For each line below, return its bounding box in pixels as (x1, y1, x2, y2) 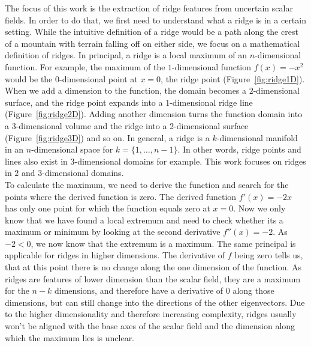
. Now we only (233, 202, 286, 214)
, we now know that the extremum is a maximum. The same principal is (31, 237, 296, 249)
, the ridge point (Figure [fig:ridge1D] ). (161, 72, 305, 85)
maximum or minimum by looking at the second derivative (5, 225, 221, 238)
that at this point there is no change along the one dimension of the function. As (5, 261, 302, 273)
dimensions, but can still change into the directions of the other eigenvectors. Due (5, 296, 305, 308)
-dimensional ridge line (170, 96, 253, 108)
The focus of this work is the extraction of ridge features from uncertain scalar (5, 2, 293, 14)
